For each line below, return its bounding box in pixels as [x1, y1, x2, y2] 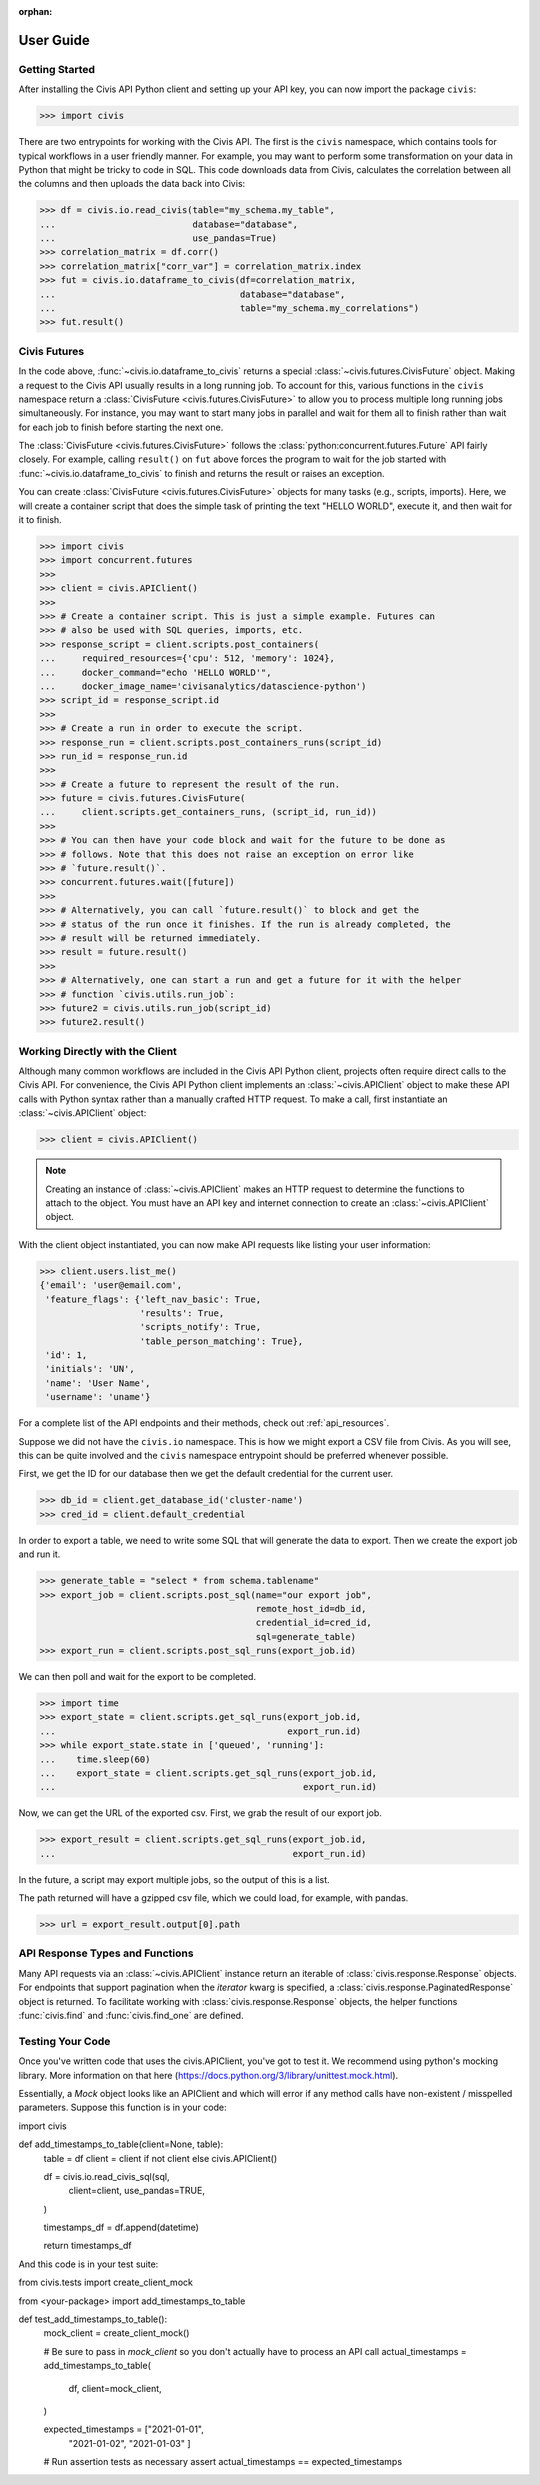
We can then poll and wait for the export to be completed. [18, 1671, 257, 1683]
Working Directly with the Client [18, 1044, 177, 1058]
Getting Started [18, 62, 95, 76]
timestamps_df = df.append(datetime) [43, 2221, 200, 2234]
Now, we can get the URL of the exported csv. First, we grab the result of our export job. [18, 1807, 382, 1819]
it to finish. [18, 514, 62, 526]
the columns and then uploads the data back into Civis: [18, 178, 246, 190]
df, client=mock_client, [68, 2382, 162, 2394]
